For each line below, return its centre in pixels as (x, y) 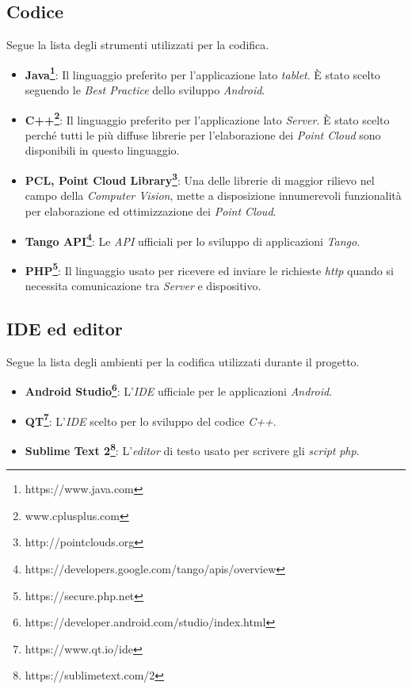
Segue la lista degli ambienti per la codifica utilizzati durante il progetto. (183, 361)
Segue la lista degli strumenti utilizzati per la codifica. (138, 45)
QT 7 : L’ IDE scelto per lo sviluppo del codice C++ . (151, 419)
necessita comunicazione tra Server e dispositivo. (143, 286)
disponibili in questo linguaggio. (102, 150)
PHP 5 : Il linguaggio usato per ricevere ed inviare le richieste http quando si (209, 269)
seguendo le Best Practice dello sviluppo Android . (145, 90)
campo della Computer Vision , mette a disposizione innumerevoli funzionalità (213, 195)
